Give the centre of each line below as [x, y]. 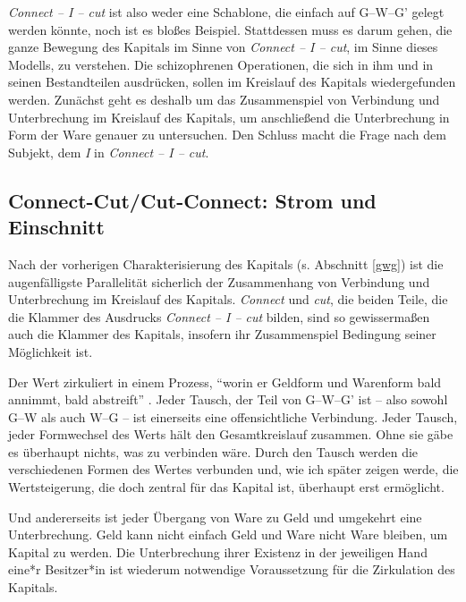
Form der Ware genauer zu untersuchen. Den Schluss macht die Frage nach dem [227, 135]
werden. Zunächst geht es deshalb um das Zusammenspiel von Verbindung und [224, 99]
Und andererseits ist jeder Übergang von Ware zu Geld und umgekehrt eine [215, 517]
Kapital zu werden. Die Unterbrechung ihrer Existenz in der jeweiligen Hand [218, 551]
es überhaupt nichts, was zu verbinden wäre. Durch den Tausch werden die [213, 451]
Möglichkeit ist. [51, 351]
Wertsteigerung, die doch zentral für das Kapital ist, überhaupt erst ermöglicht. [226, 487]
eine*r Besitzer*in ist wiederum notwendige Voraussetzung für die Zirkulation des [232, 569]
